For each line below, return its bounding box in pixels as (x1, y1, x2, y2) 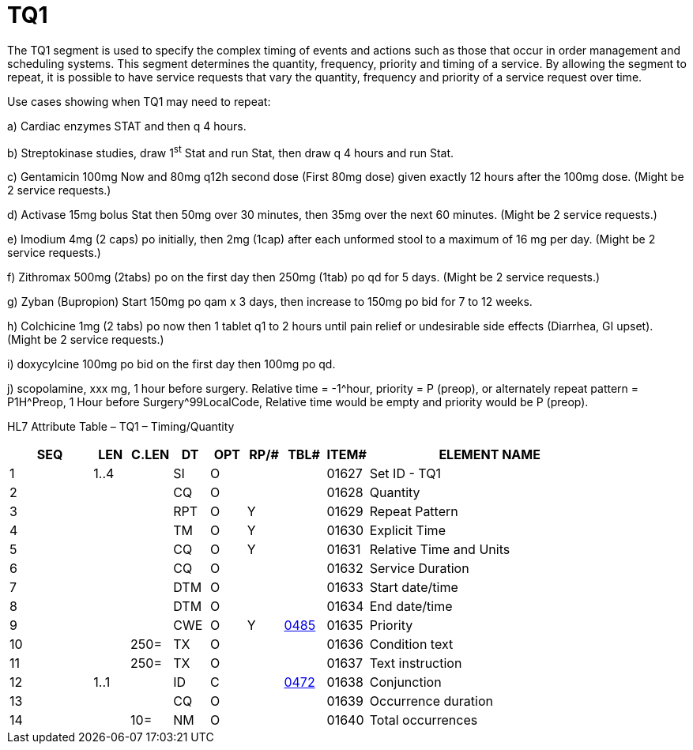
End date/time (369, 598, 453, 615)
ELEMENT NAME (439, 447, 540, 463)
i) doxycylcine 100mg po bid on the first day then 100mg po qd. (7, 357, 336, 371)
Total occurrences (369, 712, 478, 729)
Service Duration (369, 560, 469, 577)
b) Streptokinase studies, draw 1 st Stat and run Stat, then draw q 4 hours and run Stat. (7, 143, 454, 160)
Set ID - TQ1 (369, 465, 441, 482)
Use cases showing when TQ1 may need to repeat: (7, 94, 271, 108)
